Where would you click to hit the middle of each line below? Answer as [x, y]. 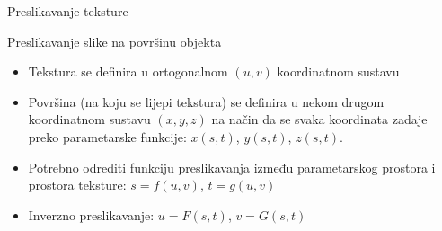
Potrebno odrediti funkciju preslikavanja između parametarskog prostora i [232, 167]
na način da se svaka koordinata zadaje [319, 119]
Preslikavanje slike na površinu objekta [115, 41]
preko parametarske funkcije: [107, 136]
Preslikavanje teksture [68, 11]
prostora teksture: [77, 185]
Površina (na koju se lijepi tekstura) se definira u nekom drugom [206, 101]
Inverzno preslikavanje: [91, 214]
